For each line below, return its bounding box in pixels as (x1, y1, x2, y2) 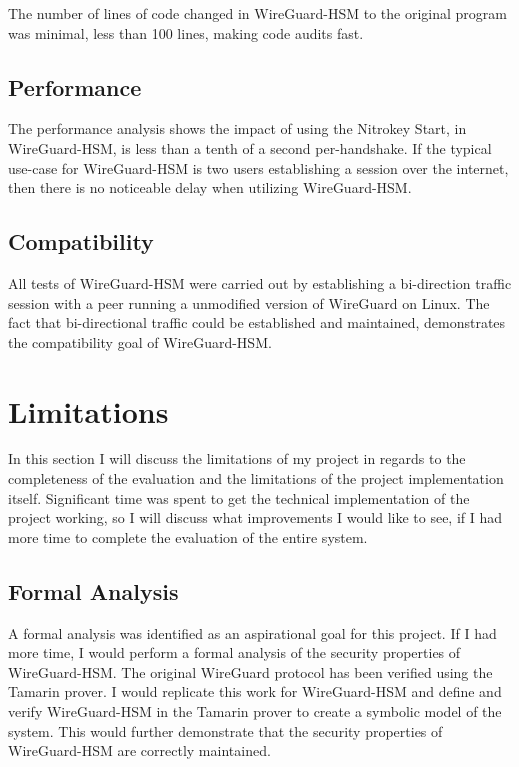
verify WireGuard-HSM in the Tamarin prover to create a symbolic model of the (8, 701, 502, 722)
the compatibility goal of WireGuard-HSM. (8, 331, 272, 352)
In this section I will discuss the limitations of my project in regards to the (8, 448, 466, 469)
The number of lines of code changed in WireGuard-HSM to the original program (8, 3, 507, 23)
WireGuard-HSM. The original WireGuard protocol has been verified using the (8, 661, 493, 682)
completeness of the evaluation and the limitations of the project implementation (8, 468, 504, 489)
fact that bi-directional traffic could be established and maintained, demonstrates (8, 312, 506, 333)
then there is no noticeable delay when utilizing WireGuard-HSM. (8, 177, 412, 198)
